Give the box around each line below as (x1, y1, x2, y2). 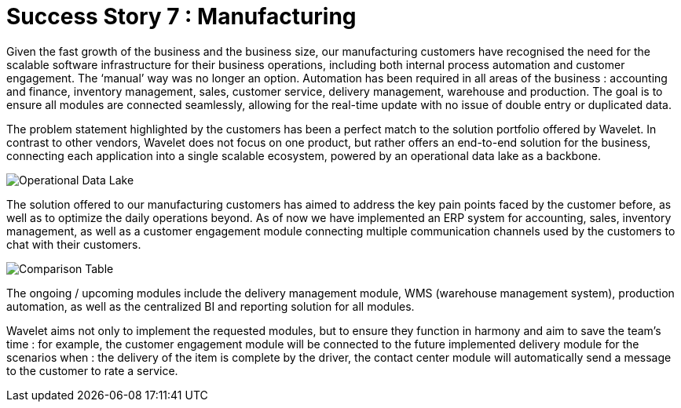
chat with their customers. (6, 237, 141, 251)
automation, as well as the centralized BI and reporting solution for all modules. (6, 299, 415, 313)
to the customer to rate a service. (6, 363, 178, 377)
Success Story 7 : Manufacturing (6, 3, 357, 30)
